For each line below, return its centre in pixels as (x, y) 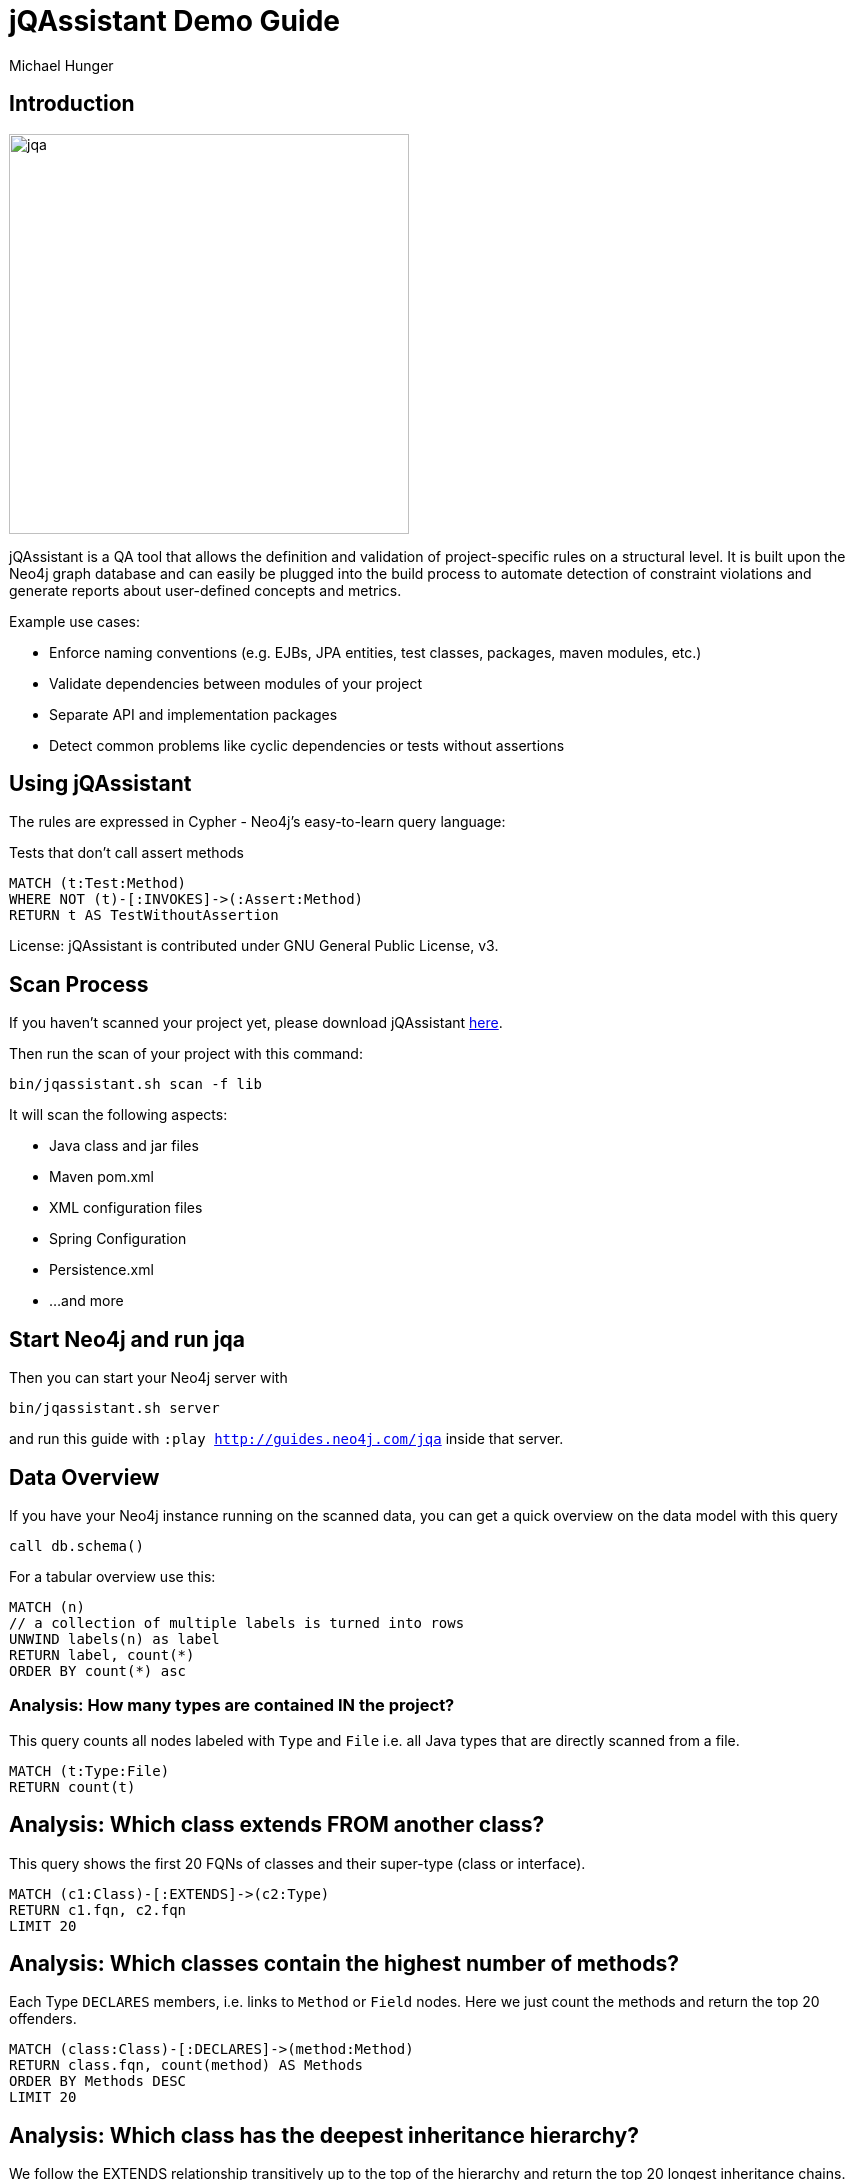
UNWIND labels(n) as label (114, 1638)
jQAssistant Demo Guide (174, 21)
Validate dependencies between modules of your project (235, 683)
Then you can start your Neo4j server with (148, 1378)
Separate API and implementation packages (193, 714)
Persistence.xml (101, 1270)
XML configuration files (126, 1208)
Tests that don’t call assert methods (126, 853)
